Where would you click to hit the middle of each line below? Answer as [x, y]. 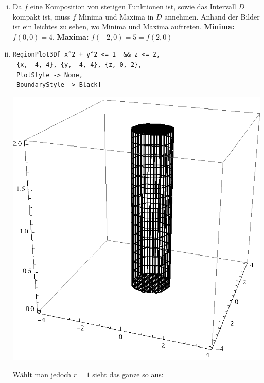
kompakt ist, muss [41, 16]
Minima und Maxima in [116, 16]
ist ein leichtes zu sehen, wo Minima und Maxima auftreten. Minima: [124, 26]
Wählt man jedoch [42, 374]
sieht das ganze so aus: [128, 374]
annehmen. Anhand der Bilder [212, 16]
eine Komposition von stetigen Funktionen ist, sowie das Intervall [133, 6]
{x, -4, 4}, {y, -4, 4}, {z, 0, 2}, [79, 65]
